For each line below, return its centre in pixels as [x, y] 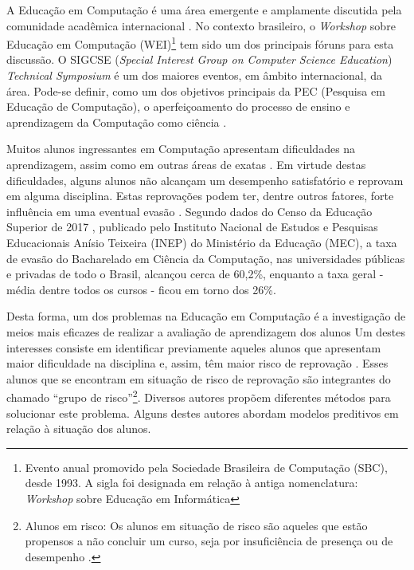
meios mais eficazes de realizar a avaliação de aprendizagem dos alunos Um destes [206, 331]
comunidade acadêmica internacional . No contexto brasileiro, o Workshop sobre [201, 25]
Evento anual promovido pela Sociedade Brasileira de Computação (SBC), [206, 467]
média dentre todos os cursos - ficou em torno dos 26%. [141, 289]
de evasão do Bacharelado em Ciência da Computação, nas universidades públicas [206, 258]
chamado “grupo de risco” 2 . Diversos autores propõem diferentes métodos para [199, 396]
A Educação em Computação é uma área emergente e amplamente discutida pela [204, 10]
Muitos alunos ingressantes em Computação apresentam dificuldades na [181, 149]
